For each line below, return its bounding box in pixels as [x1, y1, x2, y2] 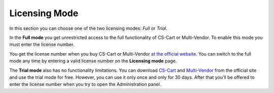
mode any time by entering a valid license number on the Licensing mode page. [9, 58, 177, 64]
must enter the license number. [9, 41, 75, 48]
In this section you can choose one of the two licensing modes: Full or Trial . [9, 25, 167, 31]
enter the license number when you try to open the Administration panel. [9, 81, 161, 87]
